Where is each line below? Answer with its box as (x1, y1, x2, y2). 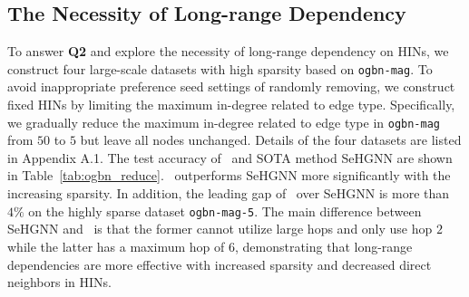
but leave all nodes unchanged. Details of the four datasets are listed (80, 130, 462, 149)
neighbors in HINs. (7, 273, 112, 292)
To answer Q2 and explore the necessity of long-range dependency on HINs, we (7, 42, 449, 61)
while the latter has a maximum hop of (7, 236, 225, 255)
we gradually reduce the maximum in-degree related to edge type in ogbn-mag (7, 112, 441, 131)
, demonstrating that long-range (234, 236, 413, 255)
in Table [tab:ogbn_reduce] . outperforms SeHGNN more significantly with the (7, 166, 451, 185)
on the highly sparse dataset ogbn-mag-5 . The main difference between (28, 201, 422, 220)
